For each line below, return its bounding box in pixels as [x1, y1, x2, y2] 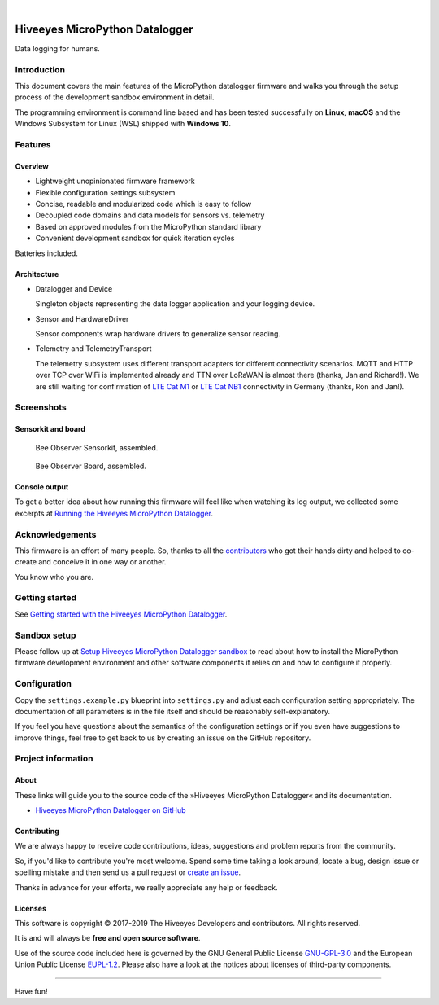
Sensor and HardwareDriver [35, 314, 129, 323]
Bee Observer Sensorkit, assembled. [35, 442, 159, 452]
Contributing [15, 827, 60, 836]
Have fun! [15, 986, 48, 996]
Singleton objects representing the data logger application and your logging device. [35, 299, 315, 309]
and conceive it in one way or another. [37, 557, 167, 567]
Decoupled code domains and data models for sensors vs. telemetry [35, 210, 265, 220]
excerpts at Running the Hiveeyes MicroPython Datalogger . [15, 508, 214, 518]
